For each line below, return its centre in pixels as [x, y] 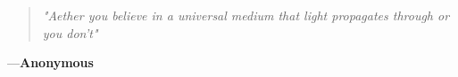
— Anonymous [50, 62]
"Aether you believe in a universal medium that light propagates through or [246, 15]
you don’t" [70, 32]
